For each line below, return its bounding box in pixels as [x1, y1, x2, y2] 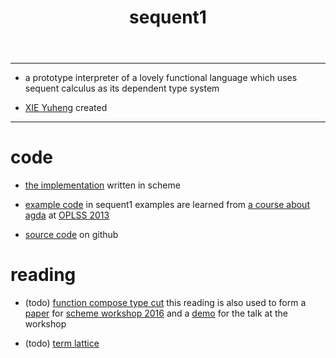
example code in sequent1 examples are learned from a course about [24, 199, 310, 211]
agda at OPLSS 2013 [24, 209, 110, 221]
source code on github [24, 229, 119, 241]
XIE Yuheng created [24, 102, 108, 114]
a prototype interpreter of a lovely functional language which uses [24, 72, 298, 84]
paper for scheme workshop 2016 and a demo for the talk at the [24, 307, 288, 320]
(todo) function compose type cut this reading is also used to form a [24, 297, 307, 309]
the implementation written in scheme [24, 179, 181, 191]
